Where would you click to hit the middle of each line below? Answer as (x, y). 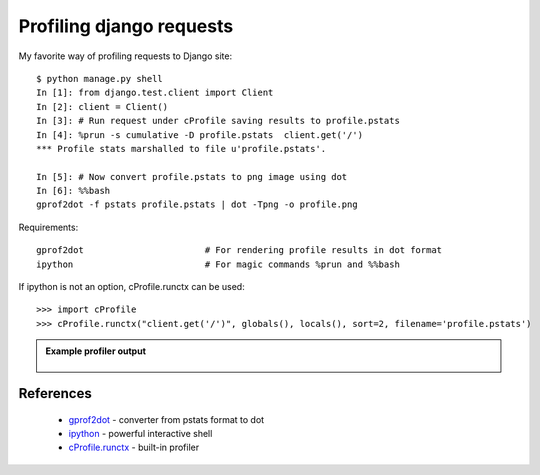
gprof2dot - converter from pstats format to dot (166, 419)
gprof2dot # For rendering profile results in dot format (239, 250)
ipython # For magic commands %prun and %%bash (218, 264)
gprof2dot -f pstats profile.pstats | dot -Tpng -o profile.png (197, 204)
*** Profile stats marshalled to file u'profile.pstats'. (181, 148)
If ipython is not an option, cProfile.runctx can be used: (131, 287)
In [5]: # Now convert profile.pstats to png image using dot (192, 176)
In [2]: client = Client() (102, 106)
